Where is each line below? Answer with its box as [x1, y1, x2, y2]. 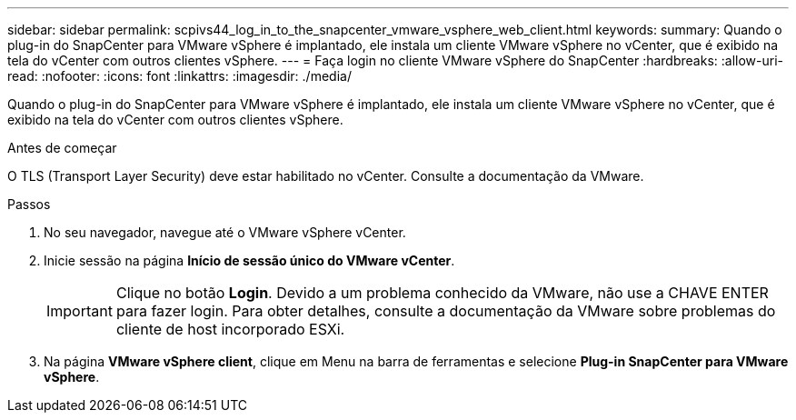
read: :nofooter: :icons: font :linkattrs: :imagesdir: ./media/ [7, 68, 352, 84]
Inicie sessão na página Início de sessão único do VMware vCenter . [44, 253, 455, 268]
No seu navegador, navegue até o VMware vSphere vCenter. [44, 225, 406, 240]
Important [46, 302, 113, 320]
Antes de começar [7, 140, 117, 155]
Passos [7, 196, 51, 212]
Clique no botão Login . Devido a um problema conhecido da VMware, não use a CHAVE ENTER [115, 284, 769, 302]
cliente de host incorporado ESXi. [115, 320, 345, 338]
